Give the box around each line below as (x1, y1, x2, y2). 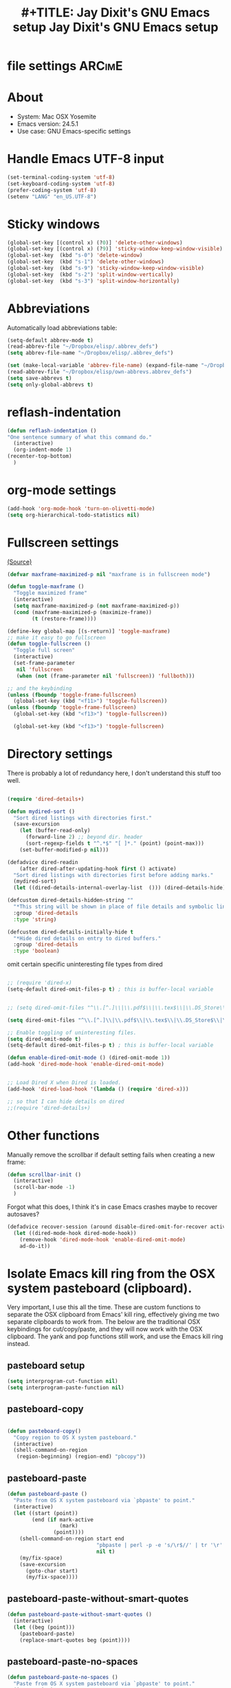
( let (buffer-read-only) (19, 827, 91, 834)
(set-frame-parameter (13, 660, 76, 666)
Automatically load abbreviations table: (7, 324, 118, 332)
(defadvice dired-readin (7, 858, 78, 865)
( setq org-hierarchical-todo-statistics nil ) (7, 511, 140, 518)
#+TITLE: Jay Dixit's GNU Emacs (21, 5, 210, 21)
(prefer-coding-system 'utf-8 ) (7, 187, 97, 193)
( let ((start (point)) (13, 1510, 78, 1517)
